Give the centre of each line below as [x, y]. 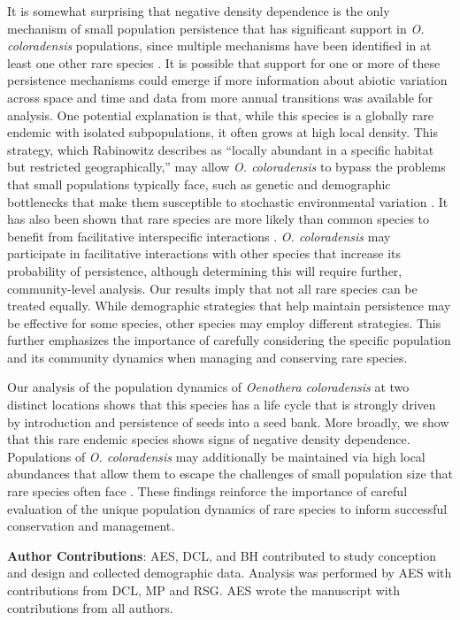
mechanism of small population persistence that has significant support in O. [216, 28]
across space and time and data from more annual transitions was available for [220, 97]
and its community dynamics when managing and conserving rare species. [207, 357]
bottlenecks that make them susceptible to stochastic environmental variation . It [228, 201]
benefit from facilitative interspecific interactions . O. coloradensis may [199, 236]
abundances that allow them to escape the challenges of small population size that [230, 474]
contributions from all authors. [90, 607]
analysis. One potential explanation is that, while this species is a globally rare [221, 115]
